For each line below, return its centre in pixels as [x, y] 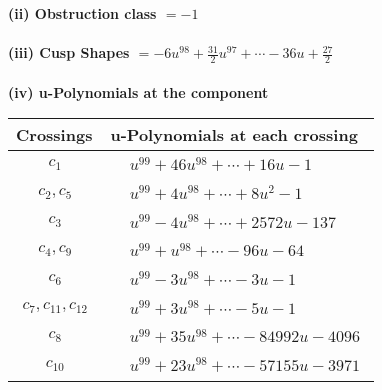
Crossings [54, 135]
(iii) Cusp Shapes [69, 52]
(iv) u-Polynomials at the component [138, 91]
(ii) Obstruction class [82, 13]
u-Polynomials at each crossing [234, 135]
